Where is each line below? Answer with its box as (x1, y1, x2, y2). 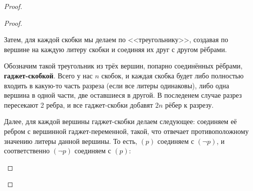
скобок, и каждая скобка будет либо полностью (101, 70, 244, 80)
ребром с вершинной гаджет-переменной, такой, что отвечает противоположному (4, 126, 249, 136)
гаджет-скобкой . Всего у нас (4, 70, 93, 80)
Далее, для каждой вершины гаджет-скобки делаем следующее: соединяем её (4, 116, 237, 127)
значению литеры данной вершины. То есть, (4, 135, 138, 146)
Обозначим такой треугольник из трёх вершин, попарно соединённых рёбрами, (4, 61, 243, 71)
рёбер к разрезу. (165, 99, 214, 110)
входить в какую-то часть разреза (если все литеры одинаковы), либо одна (4, 80, 229, 90)
